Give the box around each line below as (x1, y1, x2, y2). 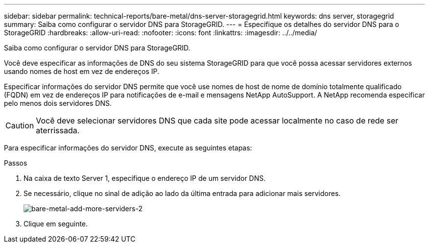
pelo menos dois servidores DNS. (4, 99, 112, 107)
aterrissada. (36, 125, 80, 135)
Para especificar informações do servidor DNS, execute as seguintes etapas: (4, 144, 252, 152)
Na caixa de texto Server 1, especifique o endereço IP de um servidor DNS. (24, 174, 266, 182)
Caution (5, 121, 34, 130)
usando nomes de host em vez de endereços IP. (4, 67, 159, 75)
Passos (4, 159, 27, 167)
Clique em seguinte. (24, 220, 88, 228)
